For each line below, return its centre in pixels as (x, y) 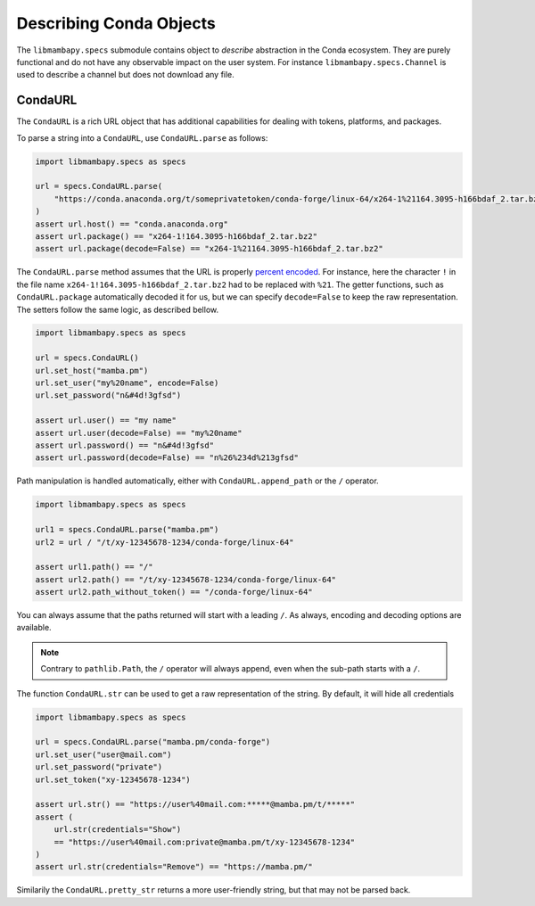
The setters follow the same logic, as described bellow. (118, 309)
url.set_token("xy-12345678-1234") (113, 779)
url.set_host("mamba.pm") (92, 371)
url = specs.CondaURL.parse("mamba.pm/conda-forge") (153, 742)
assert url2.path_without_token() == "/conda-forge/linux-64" (174, 592)
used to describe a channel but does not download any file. (126, 75)
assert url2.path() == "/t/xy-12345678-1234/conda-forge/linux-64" (186, 579)
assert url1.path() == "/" (94, 567)
